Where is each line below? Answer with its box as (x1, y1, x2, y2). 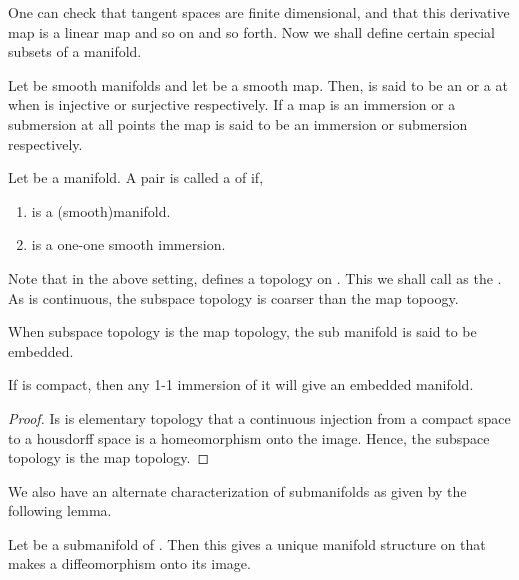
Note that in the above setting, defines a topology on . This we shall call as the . (8, 267, 502, 288)
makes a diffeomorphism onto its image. (8, 553, 251, 574)
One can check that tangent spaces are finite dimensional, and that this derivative (8, 2, 510, 22)
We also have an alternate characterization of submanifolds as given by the (8, 480, 467, 501)
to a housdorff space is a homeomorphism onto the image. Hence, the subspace (8, 427, 490, 448)
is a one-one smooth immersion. (31, 234, 226, 255)
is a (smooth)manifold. (31, 200, 171, 221)
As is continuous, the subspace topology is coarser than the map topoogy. (8, 287, 459, 308)
